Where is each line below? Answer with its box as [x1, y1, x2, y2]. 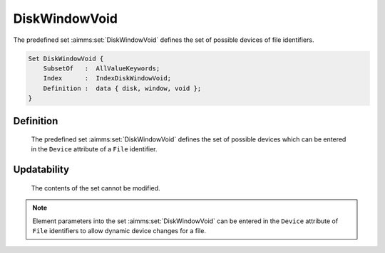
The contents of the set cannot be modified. [31, 183, 160, 192]
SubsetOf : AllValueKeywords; [43, 64, 160, 72]
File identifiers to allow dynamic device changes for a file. [32, 227, 207, 235]
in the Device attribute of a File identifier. [31, 145, 158, 154]
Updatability [13, 163, 70, 176]
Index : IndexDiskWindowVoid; [43, 75, 171, 82]
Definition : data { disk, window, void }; [43, 84, 202, 92]
